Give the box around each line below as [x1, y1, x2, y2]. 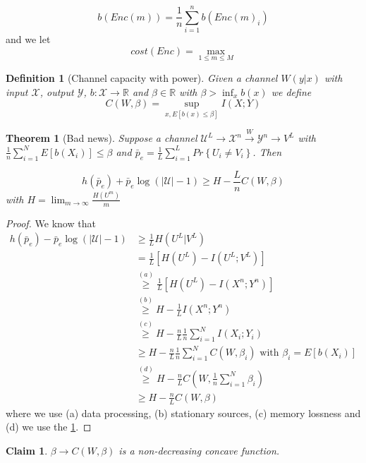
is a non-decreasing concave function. [118, 443, 280, 457]
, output [39, 84, 74, 99]
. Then [252, 144, 282, 159]
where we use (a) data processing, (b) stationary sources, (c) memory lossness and [6, 405, 361, 420]
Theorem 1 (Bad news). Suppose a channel [6, 131, 197, 145]
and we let [6, 32, 51, 47]
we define [271, 84, 312, 99]
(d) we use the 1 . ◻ [6, 419, 92, 434]
